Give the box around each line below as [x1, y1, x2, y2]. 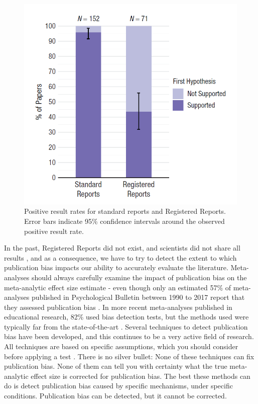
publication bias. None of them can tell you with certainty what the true [4, 361, 227, 371]
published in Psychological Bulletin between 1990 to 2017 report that [31, 292, 245, 302]
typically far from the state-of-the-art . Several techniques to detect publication [4, 321, 248, 332]
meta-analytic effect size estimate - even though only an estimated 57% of [4, 282, 231, 292]
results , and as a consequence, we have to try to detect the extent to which [4, 252, 237, 263]
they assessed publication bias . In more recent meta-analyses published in [4, 301, 232, 312]
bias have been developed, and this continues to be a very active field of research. [4, 331, 254, 342]
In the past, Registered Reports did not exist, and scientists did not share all [4, 243, 240, 253]
